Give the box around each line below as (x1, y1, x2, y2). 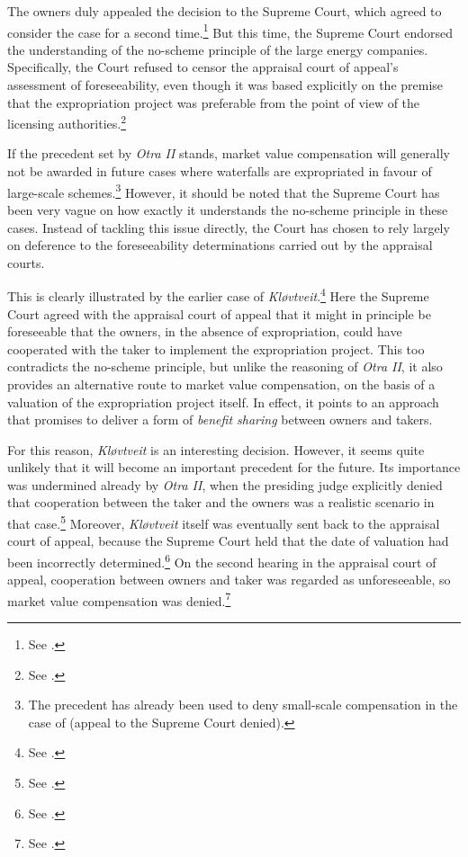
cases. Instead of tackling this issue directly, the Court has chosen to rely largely (7, 218, 450, 237)
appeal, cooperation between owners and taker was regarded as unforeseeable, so (7, 570, 451, 589)
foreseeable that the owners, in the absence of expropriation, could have (7, 322, 402, 341)
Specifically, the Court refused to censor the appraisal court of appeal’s (7, 58, 399, 76)
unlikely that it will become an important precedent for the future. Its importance (7, 458, 461, 477)
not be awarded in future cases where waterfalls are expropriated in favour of (7, 162, 432, 181)
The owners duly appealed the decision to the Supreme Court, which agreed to (7, 2, 442, 20)
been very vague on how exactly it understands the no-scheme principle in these (7, 200, 448, 219)
